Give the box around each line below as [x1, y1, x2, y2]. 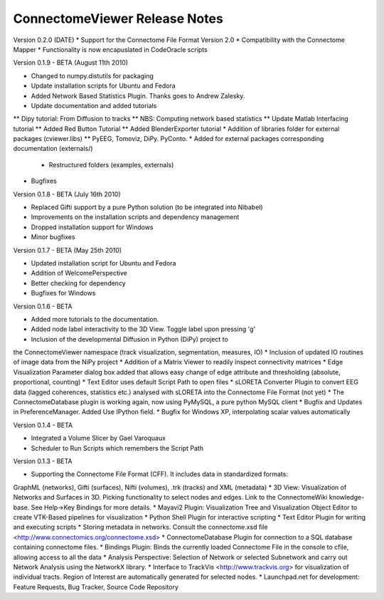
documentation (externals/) [13, 144, 93, 153]
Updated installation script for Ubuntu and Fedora [31, 258, 176, 267]
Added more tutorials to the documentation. [31, 315, 159, 323]
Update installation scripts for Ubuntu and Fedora [31, 82, 176, 90]
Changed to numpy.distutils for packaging [31, 71, 154, 80]
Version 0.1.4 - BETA [13, 421, 73, 429]
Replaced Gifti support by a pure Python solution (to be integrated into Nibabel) [31, 203, 263, 211]
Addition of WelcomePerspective [31, 269, 127, 278]
